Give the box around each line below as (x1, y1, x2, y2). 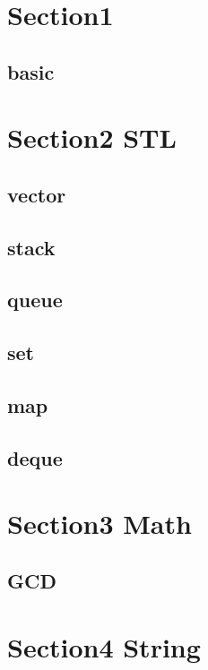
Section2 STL (7, 119, 177, 156)
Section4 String (7, 628, 201, 665)
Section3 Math (7, 505, 192, 542)
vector (7, 180, 66, 208)
